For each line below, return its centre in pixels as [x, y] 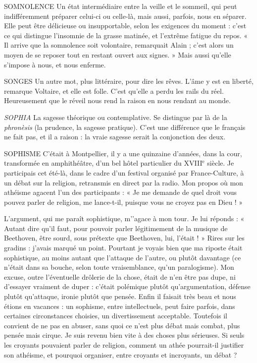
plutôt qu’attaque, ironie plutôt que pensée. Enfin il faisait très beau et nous [120, 296]
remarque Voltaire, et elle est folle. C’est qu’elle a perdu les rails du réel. [114, 91]
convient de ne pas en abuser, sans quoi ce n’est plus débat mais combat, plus [122, 325]
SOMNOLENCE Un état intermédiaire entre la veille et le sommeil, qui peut [121, 6]
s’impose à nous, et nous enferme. [55, 64]
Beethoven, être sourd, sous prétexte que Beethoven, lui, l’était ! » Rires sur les [124, 238]
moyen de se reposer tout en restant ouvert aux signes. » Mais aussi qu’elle [118, 54]
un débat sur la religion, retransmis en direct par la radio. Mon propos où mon [124, 182]
